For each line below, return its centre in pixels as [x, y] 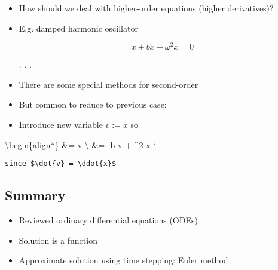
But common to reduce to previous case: [93, 104]
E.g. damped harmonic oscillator [78, 28]
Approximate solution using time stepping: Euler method [123, 260]
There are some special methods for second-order [109, 84]
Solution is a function [58, 240]
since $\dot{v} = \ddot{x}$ [61, 164]
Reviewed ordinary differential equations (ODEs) [108, 220]
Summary [35, 195]
